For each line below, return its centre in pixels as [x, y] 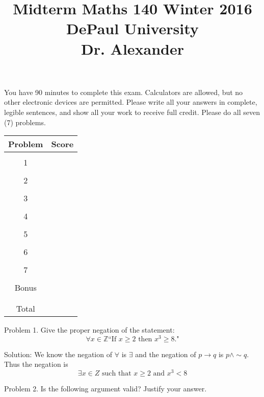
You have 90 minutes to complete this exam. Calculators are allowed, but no [124, 92]
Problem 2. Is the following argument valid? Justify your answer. [105, 389]
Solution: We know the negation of [58, 354]
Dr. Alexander [133, 48]
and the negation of [166, 354]
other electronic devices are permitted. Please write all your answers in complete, [131, 102]
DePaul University [133, 28]
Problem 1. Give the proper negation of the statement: [89, 330]
